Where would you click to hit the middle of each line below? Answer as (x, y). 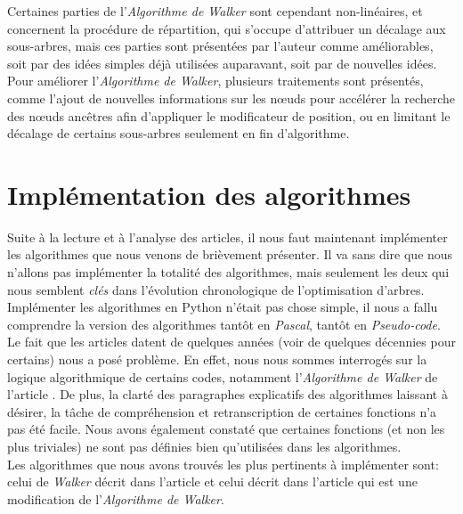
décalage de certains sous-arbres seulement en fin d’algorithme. (179, 133)
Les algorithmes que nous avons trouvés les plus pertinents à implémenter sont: (223, 464)
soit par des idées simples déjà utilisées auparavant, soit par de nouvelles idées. (222, 63)
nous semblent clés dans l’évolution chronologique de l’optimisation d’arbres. (216, 289)
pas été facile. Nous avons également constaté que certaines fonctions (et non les (226, 429)
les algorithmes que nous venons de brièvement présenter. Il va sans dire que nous (230, 254)
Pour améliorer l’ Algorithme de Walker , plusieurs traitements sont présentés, (215, 81)
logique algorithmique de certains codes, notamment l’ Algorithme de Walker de (223, 376)
